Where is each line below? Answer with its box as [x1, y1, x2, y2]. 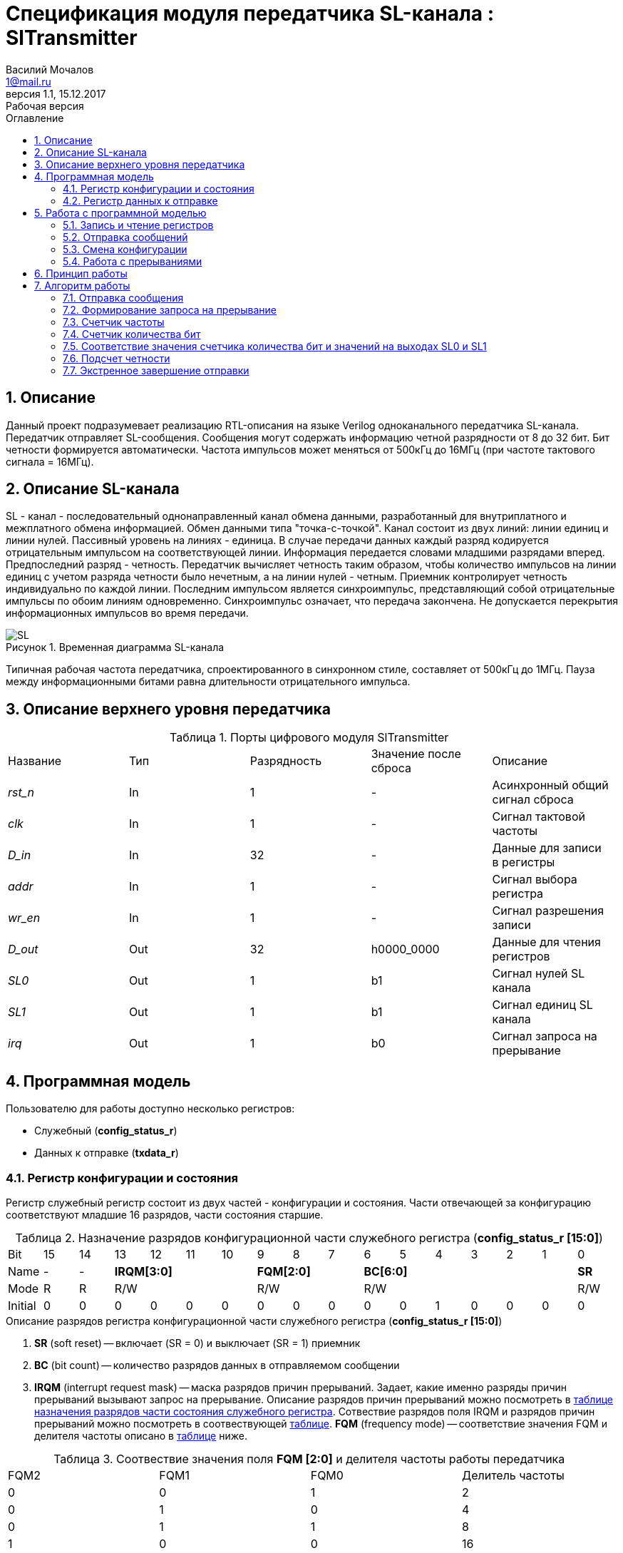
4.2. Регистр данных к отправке [63, 194, 218, 207]
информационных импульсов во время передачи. [6, 607, 249, 620]
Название [8, 754, 62, 769]
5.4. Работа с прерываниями [63, 255, 202, 267]
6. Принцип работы [34, 267, 128, 280]
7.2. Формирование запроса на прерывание [63, 303, 277, 316]
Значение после [371, 747, 461, 762]
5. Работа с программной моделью [34, 206, 207, 219]
